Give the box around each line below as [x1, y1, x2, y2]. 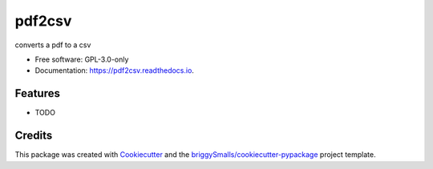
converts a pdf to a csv [14, 40, 91, 50]
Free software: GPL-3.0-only [34, 54, 129, 64]
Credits [14, 129, 53, 143]
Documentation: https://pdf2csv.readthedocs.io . [34, 66, 194, 75]
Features [14, 87, 60, 100]
